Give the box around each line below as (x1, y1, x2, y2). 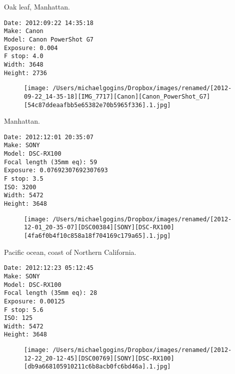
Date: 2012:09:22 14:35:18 (4, 19, 93, 27)
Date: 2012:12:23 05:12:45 (4, 264, 93, 272)
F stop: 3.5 (4, 175, 43, 183)
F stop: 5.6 (4, 306, 43, 313)
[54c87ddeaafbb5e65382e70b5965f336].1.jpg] (24, 101, 171, 109)
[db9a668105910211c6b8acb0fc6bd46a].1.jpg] (24, 363, 171, 370)
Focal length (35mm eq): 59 (4, 158, 97, 166)
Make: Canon (4, 28, 43, 35)
